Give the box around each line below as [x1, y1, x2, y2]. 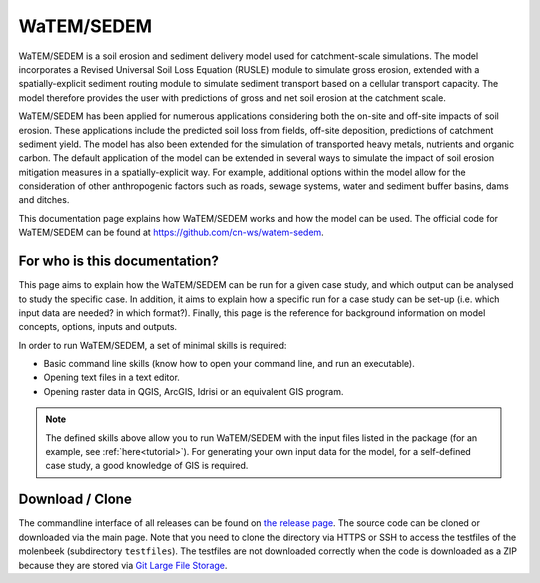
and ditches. [18, 194, 70, 206]
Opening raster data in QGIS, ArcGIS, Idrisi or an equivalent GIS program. [43, 385, 344, 397]
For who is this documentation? [18, 253, 219, 270]
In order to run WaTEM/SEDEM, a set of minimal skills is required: [18, 339, 287, 351]
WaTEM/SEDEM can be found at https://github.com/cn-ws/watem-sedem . [18, 226, 324, 239]
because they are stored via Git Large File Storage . [18, 559, 228, 571]
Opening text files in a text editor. [43, 371, 180, 384]
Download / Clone [18, 491, 132, 508]
